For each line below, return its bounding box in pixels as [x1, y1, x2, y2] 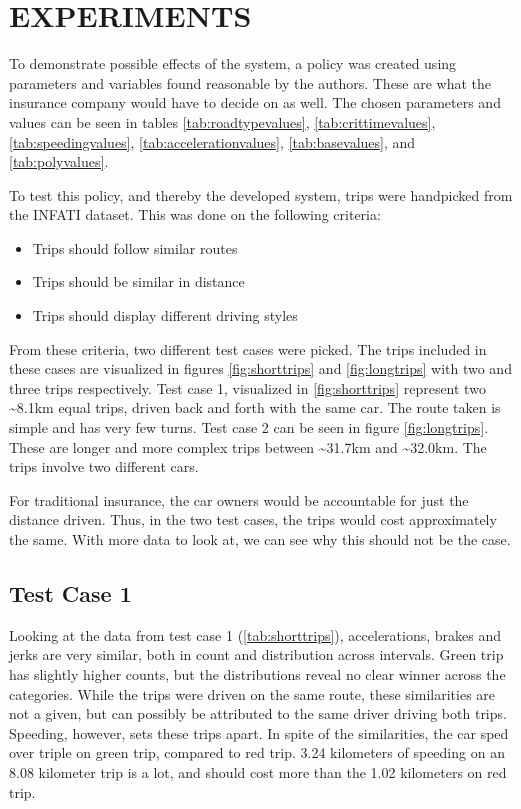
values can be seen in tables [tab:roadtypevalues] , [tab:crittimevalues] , [9, 111, 436, 132]
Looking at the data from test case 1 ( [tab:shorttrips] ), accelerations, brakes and [9, 624, 502, 645]
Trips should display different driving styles [32, 305, 298, 326]
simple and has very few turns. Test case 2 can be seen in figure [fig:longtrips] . [9, 417, 489, 438]
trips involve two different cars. [9, 456, 199, 477]
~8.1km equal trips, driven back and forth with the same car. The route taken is [9, 397, 501, 418]
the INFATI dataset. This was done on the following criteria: [9, 204, 381, 225]
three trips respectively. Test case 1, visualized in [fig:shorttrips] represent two [9, 377, 486, 398]
